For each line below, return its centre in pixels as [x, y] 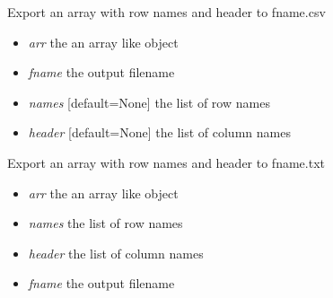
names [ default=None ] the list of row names [149, 102]
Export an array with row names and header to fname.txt [166, 162]
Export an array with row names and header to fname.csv [166, 12]
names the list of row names [105, 223]
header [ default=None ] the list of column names [159, 132]
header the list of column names [116, 253]
